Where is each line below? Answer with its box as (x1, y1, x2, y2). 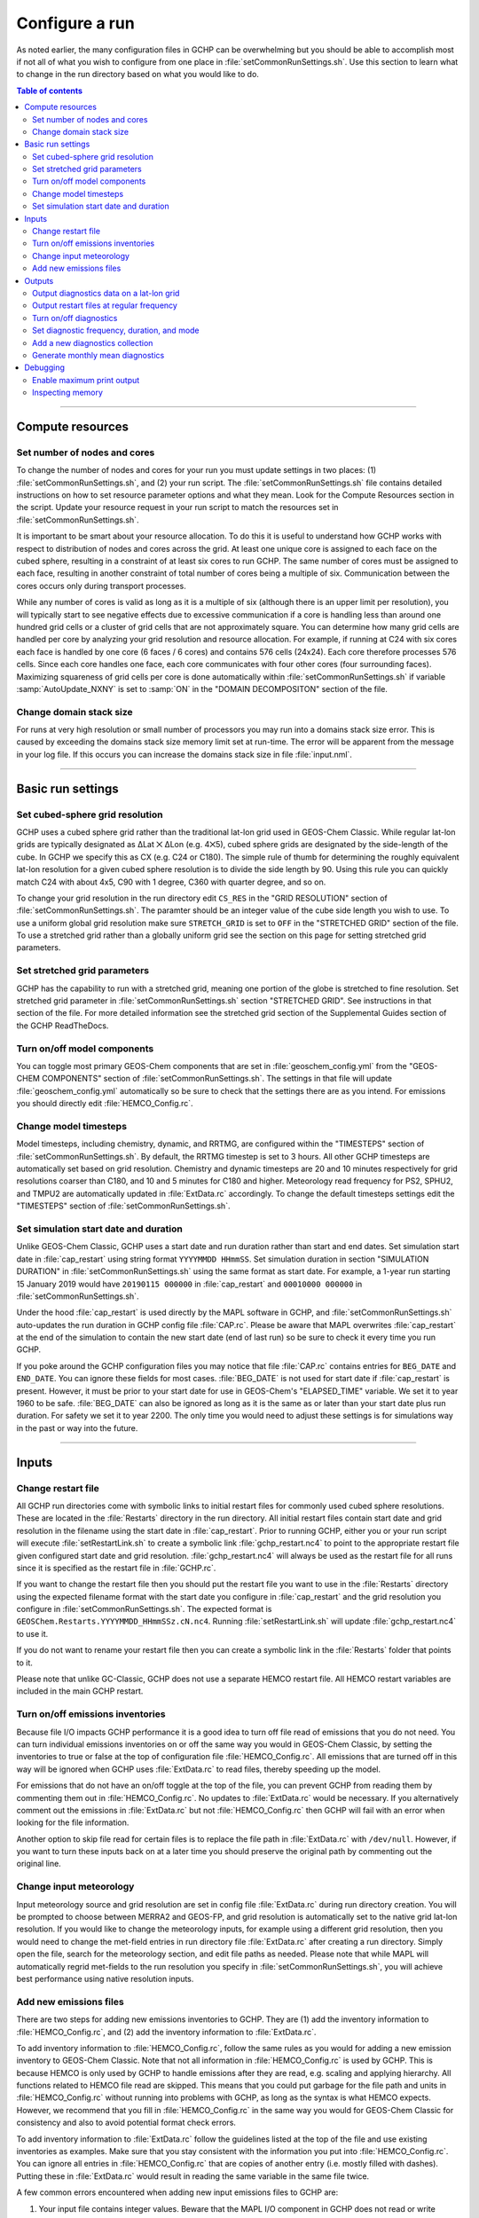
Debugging (24, 362, 66, 373)
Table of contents (16, 85, 83, 96)
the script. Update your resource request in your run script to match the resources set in (16, 502, 339, 513)
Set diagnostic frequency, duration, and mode (32, 325, 200, 336)
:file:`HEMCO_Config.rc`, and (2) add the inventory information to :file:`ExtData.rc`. (16, 2026, 317, 2037)
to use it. (16, 1628, 49, 1639)
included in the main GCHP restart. (16, 1686, 144, 1696)
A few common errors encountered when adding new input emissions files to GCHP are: (16, 2187, 339, 2198)
